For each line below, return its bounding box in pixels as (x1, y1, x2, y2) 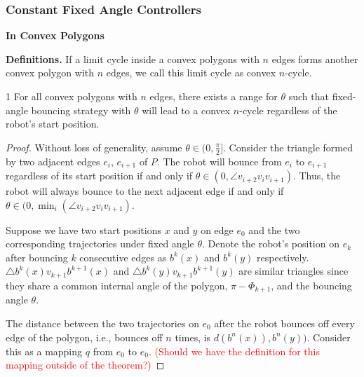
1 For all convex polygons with (6, 89, 137, 103)
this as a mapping (6, 343, 83, 358)
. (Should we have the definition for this (148, 343, 320, 358)
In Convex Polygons (6, 28, 105, 43)
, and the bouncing (271, 277, 352, 292)
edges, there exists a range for (149, 89, 278, 103)
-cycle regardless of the (239, 102, 337, 117)
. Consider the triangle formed (223, 139, 353, 154)
